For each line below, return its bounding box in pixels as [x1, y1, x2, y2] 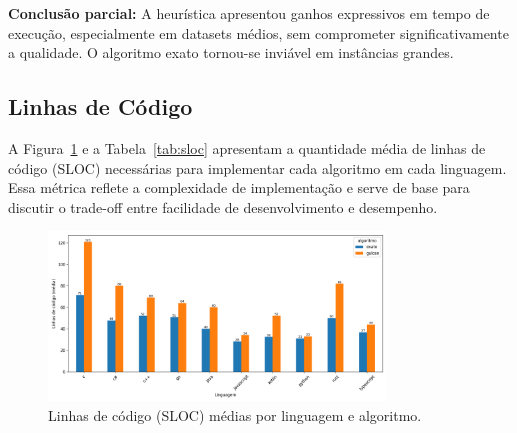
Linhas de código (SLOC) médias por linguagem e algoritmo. [48, 404, 422, 425]
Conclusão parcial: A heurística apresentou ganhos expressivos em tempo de [8, 3, 490, 23]
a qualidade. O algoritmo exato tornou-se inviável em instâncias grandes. [8, 42, 454, 63]
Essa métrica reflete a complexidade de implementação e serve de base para [8, 177, 470, 198]
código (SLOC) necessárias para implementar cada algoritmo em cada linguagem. [8, 157, 507, 178]
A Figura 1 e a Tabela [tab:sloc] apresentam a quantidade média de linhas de [8, 137, 486, 158]
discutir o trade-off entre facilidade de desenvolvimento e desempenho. [8, 196, 438, 217]
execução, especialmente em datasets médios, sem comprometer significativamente [8, 22, 509, 43]
